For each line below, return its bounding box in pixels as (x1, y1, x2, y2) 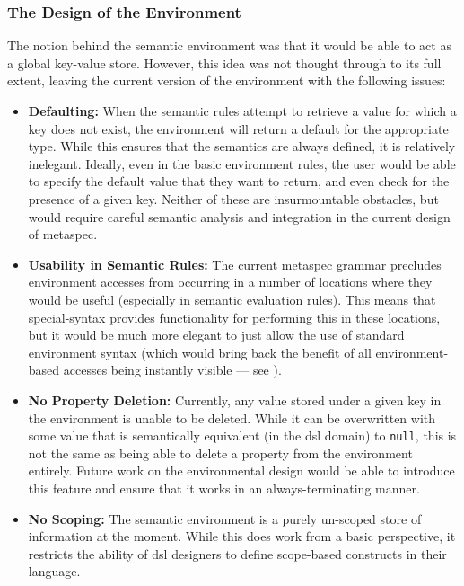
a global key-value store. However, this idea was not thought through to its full (7, 53, 442, 72)
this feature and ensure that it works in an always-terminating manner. (28, 478, 420, 497)
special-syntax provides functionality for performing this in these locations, (28, 307, 441, 326)
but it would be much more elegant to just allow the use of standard (28, 325, 405, 344)
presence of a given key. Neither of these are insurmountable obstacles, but (28, 189, 439, 208)
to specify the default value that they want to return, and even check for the (28, 172, 450, 191)
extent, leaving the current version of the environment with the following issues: (7, 71, 446, 90)
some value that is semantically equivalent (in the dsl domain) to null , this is (28, 426, 457, 445)
